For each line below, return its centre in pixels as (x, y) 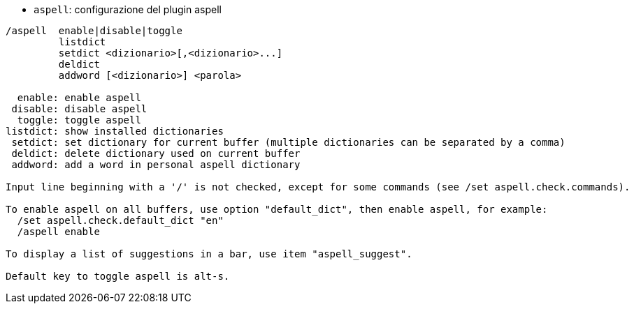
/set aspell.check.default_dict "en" (120, 220)
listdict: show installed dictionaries (115, 131)
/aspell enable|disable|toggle (94, 31)
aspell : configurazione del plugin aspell (128, 9)
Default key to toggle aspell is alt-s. (118, 276)
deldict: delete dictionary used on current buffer (156, 153)
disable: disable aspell (79, 109)
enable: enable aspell (79, 98)
